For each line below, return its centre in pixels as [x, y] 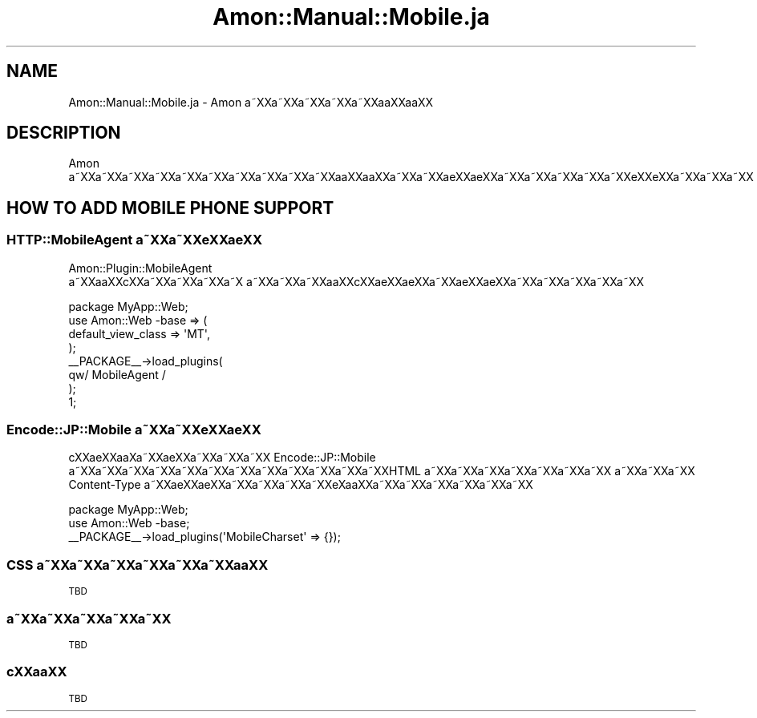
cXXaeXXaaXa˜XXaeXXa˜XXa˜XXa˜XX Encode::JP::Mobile [222, 458]
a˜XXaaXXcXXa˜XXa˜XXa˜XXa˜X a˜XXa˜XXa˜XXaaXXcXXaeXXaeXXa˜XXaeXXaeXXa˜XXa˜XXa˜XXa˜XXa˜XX [356, 281]
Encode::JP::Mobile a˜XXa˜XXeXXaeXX [134, 430]
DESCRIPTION [64, 133]
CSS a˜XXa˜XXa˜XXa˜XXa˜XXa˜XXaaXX [138, 565]
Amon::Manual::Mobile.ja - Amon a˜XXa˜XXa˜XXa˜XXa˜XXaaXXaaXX [251, 102]
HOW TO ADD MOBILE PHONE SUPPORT [170, 208]
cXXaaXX [37, 672]
